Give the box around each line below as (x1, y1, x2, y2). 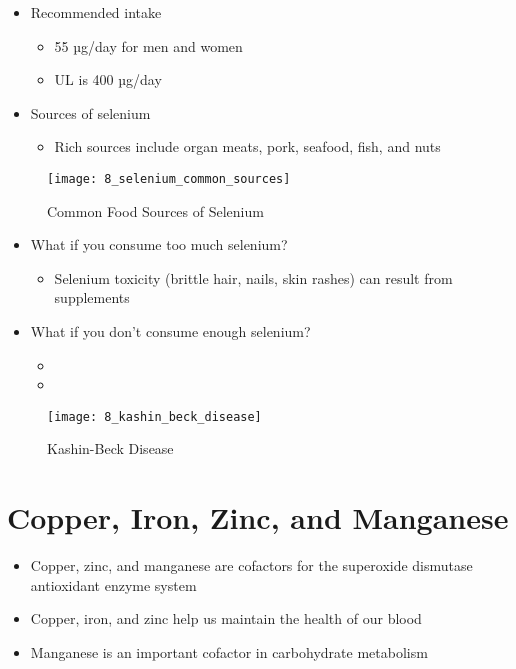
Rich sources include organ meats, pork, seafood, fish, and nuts (54, 136, 441, 157)
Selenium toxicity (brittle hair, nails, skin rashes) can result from (54, 267, 453, 288)
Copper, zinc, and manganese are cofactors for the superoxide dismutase (30, 555, 473, 576)
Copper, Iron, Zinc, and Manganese (7, 497, 509, 538)
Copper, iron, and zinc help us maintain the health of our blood (30, 608, 422, 629)
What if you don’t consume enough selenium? (30, 321, 311, 341)
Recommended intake (30, 2, 162, 22)
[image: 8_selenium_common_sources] (47, 171, 291, 186)
